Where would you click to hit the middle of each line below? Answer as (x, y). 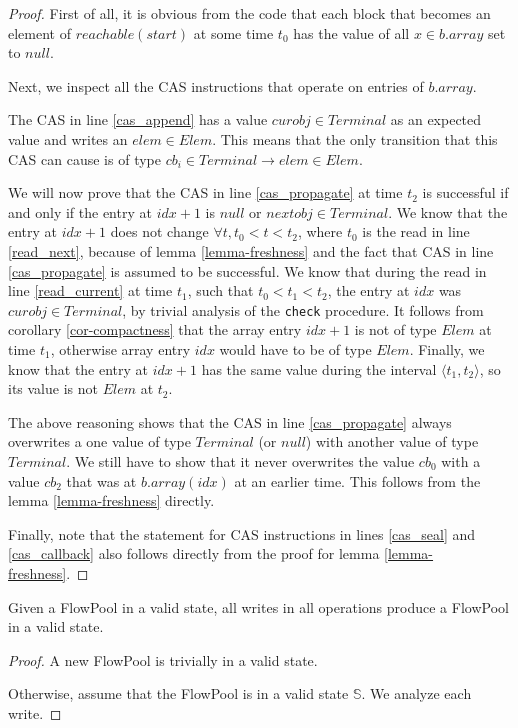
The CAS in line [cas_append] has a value (138, 119)
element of (39, 32)
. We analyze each (416, 693)
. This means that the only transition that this (355, 138)
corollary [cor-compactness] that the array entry (155, 329)
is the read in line (416, 231)
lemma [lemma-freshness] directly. (111, 500)
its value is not (53, 388)
